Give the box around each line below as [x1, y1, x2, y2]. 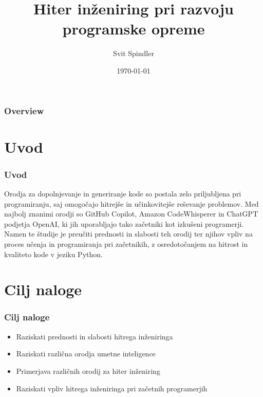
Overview [4, 104, 44, 117]
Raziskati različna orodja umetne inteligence [16, 348, 156, 359]
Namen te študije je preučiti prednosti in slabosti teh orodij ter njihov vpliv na [4, 228, 253, 239]
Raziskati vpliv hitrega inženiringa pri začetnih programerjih [16, 383, 208, 393]
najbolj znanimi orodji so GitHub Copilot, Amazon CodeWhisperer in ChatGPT [4, 208, 258, 219]
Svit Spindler [113, 48, 154, 59]
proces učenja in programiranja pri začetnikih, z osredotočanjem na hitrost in [4, 238, 248, 249]
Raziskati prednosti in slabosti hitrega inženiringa [16, 331, 173, 341]
